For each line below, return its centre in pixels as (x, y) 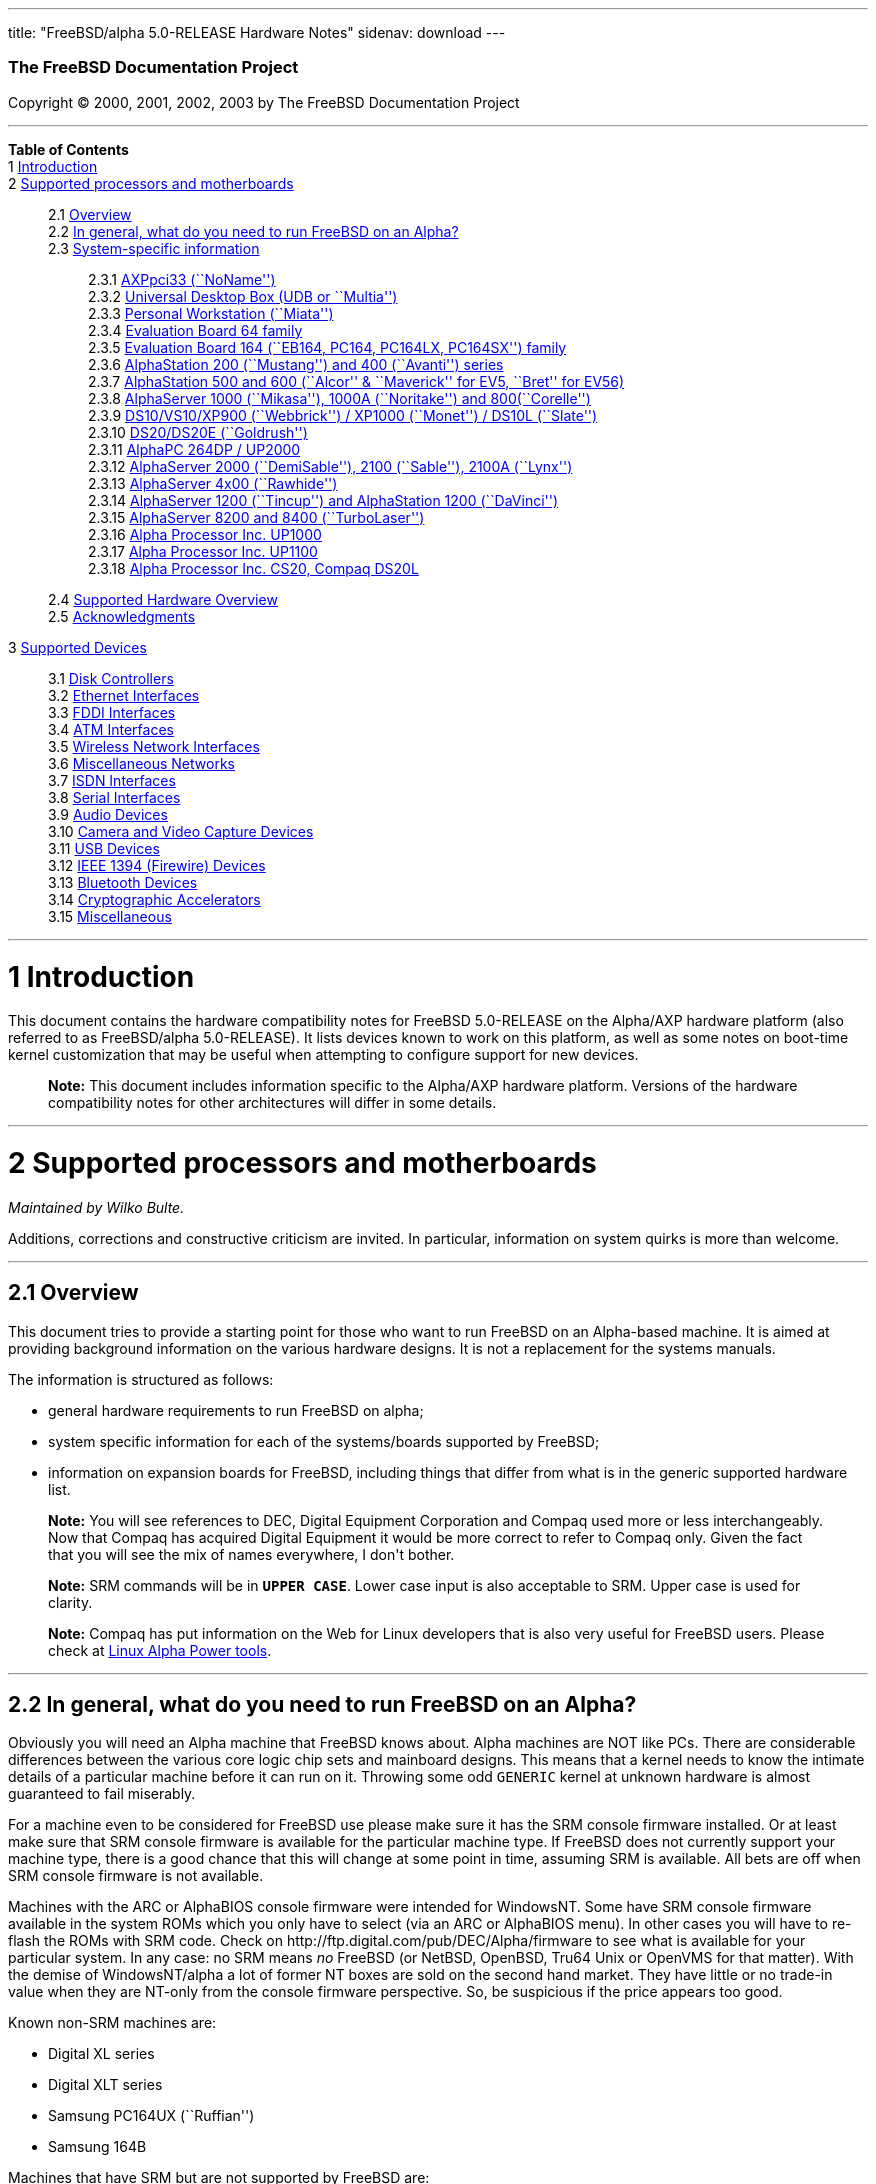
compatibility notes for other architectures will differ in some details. (272, 1103)
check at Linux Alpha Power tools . (160, 1650)
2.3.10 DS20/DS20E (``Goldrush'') (198, 432)
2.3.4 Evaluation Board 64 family (195, 330)
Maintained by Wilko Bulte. (96, 1207)
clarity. (70, 1602)
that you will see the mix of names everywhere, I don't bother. (251, 1554)
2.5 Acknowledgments (122, 616)
